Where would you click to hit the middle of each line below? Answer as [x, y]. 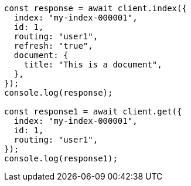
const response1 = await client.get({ [93, 111]
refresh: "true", [53, 46]
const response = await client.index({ [95, 8]
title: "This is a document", [93, 65]
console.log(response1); [61, 158]
